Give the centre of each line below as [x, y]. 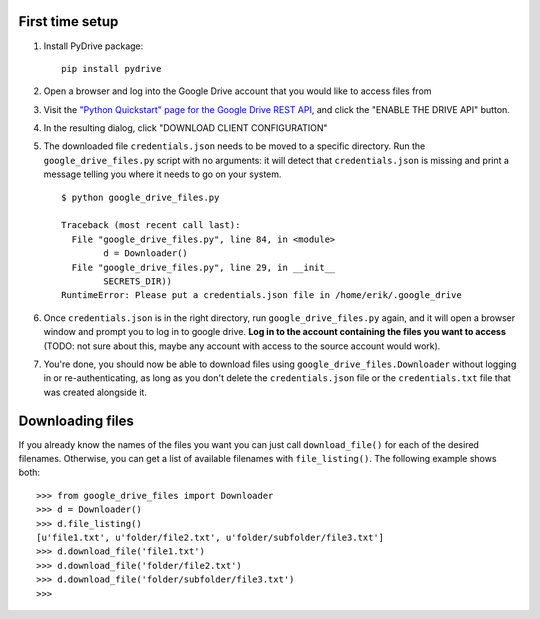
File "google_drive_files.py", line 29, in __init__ [203, 267]
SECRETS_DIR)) [138, 281]
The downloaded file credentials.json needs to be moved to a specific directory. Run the [234, 146]
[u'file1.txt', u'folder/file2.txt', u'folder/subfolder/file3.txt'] [210, 537]
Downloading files [76, 420]
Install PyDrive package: [93, 46]
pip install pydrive [111, 68]
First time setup [68, 21]
